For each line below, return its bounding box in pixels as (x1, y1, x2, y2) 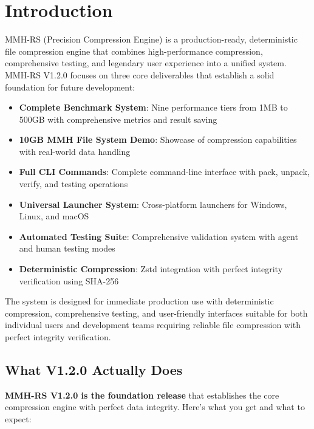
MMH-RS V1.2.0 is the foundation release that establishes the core (5, 388, 279, 401)
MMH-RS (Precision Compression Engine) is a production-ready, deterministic (5, 33, 298, 46)
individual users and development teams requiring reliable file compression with (5, 318, 301, 331)
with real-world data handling (19, 145, 131, 157)
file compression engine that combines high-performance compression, (5, 44, 263, 57)
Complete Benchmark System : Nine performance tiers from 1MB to (19, 101, 288, 114)
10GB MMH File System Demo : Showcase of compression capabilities (19, 133, 297, 146)
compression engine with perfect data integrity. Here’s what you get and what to (5, 400, 305, 413)
